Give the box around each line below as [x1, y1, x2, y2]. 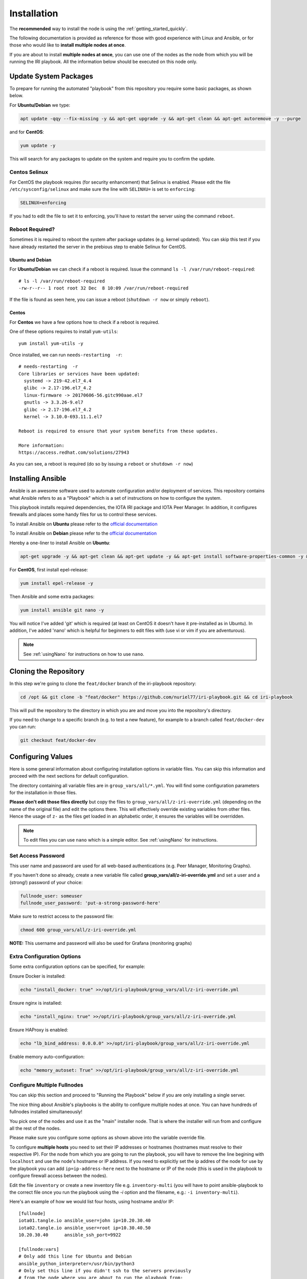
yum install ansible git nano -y [20, 607, 104, 613]
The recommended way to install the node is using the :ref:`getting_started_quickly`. [9, 26, 188, 32]
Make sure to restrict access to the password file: [9, 913, 114, 919]
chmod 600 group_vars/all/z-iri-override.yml [20, 927, 137, 933]
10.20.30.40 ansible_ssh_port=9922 [18, 1232, 121, 1238]
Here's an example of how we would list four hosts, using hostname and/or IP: [9, 1199, 174, 1205]
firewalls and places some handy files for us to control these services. [9, 512, 157, 518]
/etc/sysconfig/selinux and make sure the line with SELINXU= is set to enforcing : [9, 186, 196, 192]
